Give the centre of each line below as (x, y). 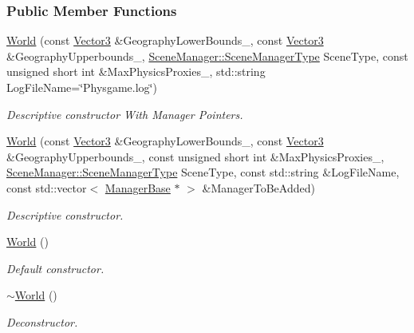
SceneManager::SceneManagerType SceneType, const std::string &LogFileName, (203, 172)
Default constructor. (55, 268)
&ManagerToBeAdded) (258, 187)
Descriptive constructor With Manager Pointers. (125, 114)
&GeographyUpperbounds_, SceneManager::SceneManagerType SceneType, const (207, 55)
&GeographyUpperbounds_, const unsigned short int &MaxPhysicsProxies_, (195, 156)
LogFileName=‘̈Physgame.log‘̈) (82, 87)
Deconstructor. (42, 321)
